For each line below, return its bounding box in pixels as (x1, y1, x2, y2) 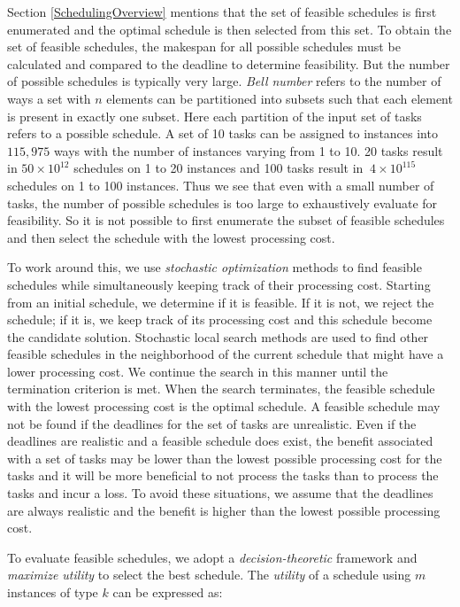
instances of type (7, 583, 98, 601)
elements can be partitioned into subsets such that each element (106, 89, 453, 107)
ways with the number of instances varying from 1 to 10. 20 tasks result (53, 141, 443, 160)
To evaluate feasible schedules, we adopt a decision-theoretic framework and (7, 548, 418, 566)
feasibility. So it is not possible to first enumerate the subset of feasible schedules (7, 211, 445, 230)
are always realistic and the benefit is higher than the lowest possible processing (7, 501, 441, 519)
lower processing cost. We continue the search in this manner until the (7, 362, 388, 380)
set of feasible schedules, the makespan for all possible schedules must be (7, 37, 401, 56)
